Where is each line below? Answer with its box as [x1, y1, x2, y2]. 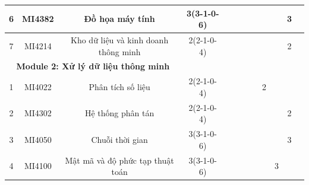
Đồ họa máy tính [84, 12, 155, 25]
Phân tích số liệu [89, 81, 150, 93]
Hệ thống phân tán [84, 107, 154, 119]
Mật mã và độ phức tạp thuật [65, 154, 174, 166]
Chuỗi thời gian [91, 133, 148, 145]
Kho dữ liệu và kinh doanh [71, 33, 169, 46]
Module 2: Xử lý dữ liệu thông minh [16, 60, 170, 72]
